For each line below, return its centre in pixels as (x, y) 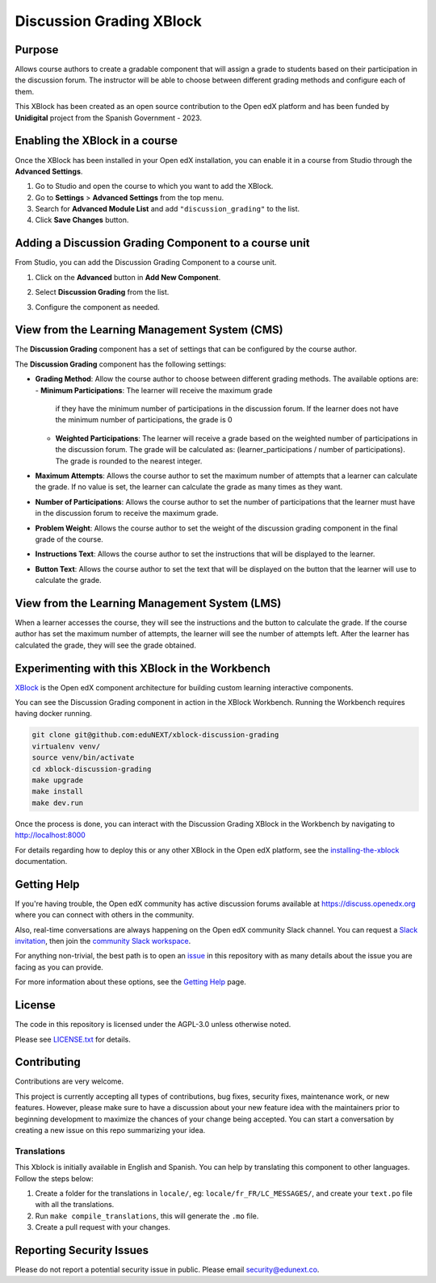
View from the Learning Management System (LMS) (148, 603)
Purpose (37, 50)
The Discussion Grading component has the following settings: (120, 364)
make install (58, 792)
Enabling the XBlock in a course (96, 141)
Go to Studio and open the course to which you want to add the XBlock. (154, 187)
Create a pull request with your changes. (103, 1227)
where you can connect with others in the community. (105, 915)
